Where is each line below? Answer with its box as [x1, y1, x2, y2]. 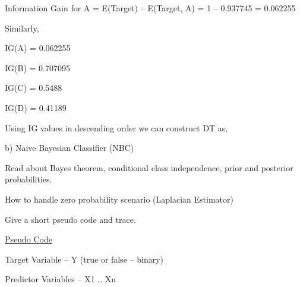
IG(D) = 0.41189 [5, 101, 67, 113]
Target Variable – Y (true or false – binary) [5, 253, 164, 265]
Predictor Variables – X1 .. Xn [5, 273, 116, 285]
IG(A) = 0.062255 [5, 42, 71, 54]
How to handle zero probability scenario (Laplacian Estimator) [5, 193, 233, 205]
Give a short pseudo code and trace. [5, 213, 136, 225]
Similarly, [5, 21, 39, 34]
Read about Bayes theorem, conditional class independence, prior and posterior [5, 161, 293, 174]
